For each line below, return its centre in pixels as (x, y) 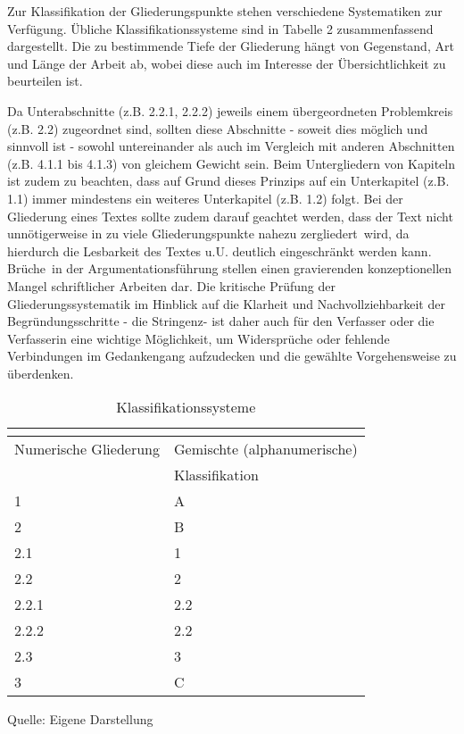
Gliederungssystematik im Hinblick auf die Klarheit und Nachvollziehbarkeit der (226, 303)
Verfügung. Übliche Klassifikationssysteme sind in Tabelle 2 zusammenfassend (220, 28)
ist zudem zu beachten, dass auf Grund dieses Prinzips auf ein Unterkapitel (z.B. (228, 181)
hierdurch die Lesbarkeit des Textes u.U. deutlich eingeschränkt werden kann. (220, 250)
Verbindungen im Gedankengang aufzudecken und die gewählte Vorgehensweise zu (232, 356)
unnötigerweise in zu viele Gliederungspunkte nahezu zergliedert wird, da (208, 234)
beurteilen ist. (45, 81)
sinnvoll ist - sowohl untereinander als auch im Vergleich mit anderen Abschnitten (231, 146)
